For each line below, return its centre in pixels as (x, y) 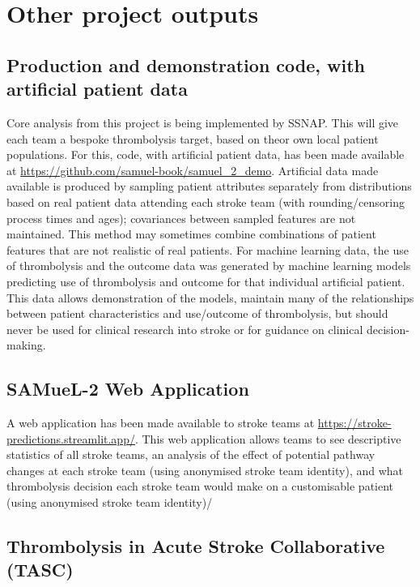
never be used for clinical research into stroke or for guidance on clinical (185, 329)
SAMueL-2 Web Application (128, 389)
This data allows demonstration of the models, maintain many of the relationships (210, 297)
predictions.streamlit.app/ (71, 438)
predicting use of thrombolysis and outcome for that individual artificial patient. (206, 281)
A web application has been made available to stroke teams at (161, 423)
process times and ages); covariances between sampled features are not (181, 218)
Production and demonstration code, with (186, 64)
